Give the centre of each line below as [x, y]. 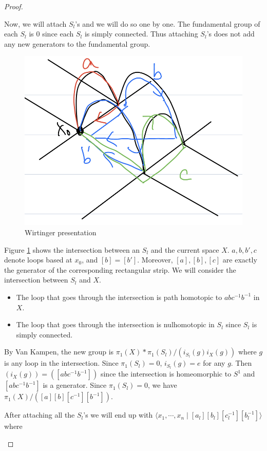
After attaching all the [40, 415]
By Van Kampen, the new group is [59, 352]
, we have [163, 385]
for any [214, 363]
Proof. [14, 6]
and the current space [185, 249]
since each [58, 34]
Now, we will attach [35, 23]
